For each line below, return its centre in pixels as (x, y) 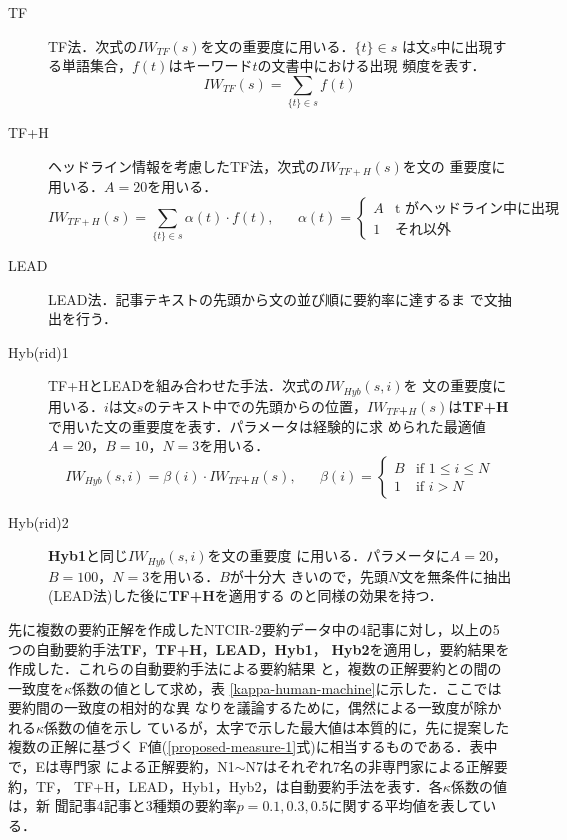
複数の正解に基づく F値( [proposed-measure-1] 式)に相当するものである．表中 (253, 746)
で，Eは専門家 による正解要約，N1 (121, 766)
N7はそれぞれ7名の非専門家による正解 (369, 766)
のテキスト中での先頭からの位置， (255, 405)
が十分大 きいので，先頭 (308, 575)
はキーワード (210, 65)
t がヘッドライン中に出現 (477, 208)
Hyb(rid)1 (38, 351)
